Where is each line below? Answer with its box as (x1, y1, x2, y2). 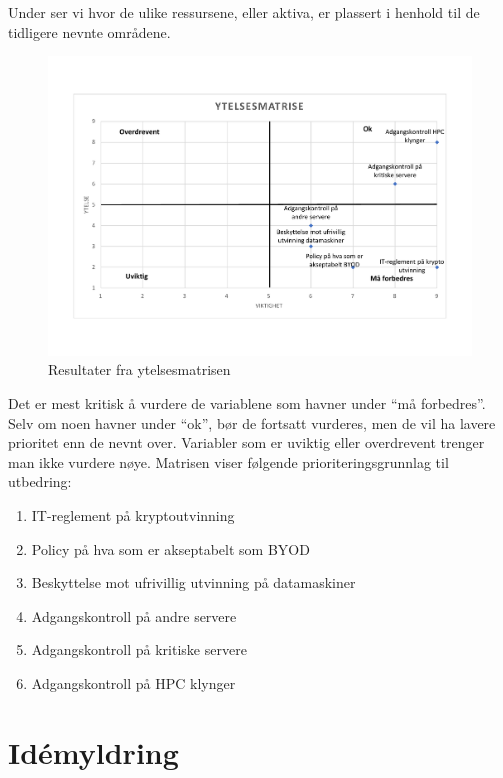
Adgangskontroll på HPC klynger (31, 672, 236, 693)
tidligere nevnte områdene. (8, 21, 171, 42)
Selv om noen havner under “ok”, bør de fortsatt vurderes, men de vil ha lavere (8, 412, 496, 433)
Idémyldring (8, 731, 179, 772)
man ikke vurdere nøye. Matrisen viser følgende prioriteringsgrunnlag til (8, 451, 449, 472)
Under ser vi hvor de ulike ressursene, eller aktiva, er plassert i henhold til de (8, 2, 480, 22)
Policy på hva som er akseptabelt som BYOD (31, 538, 310, 559)
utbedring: (8, 471, 72, 492)
